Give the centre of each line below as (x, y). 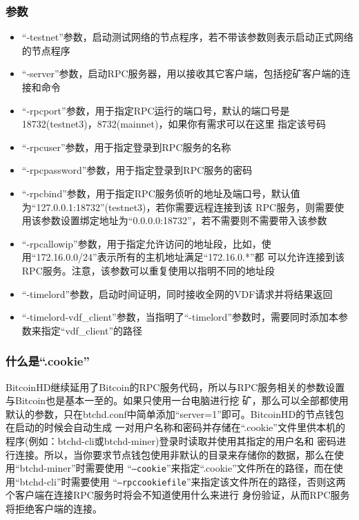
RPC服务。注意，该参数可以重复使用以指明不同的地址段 (148, 270)
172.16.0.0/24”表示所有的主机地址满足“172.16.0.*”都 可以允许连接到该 (191, 257)
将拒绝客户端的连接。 (54, 508)
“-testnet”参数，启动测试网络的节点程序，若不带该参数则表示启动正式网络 (187, 37)
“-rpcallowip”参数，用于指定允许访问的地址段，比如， (142, 243)
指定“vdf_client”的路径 (92, 330)
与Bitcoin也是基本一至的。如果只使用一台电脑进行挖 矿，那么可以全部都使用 (177, 400)
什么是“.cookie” (48, 361)
